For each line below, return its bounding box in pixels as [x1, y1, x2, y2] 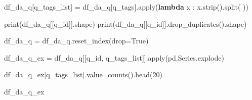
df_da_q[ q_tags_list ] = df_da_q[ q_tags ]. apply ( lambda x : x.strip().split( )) [4, 2, 248, 12]
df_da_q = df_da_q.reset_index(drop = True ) [4, 35, 149, 46]
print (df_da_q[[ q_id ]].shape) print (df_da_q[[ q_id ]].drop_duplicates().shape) [4, 18, 247, 29]
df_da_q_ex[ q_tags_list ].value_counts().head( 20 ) [4, 69, 162, 80]
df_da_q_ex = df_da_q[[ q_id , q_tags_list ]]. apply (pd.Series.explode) [4, 52, 224, 63]
